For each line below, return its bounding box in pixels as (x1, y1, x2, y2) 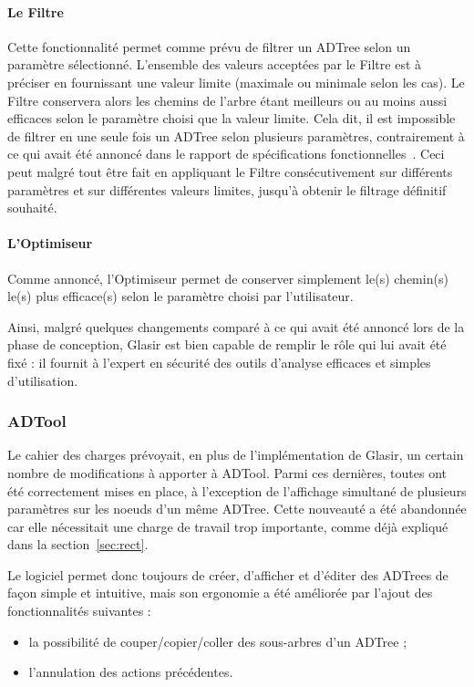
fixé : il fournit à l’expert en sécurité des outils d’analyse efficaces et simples (7, 352, 431, 371)
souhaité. (7, 198, 57, 217)
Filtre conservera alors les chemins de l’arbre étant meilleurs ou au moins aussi (7, 90, 448, 109)
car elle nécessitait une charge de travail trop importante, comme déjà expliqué (7, 516, 448, 536)
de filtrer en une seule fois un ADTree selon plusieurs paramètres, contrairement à (7, 126, 465, 145)
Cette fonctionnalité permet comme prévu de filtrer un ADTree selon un (7, 36, 411, 56)
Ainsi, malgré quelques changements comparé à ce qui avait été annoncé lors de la (7, 317, 465, 336)
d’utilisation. (7, 370, 78, 390)
